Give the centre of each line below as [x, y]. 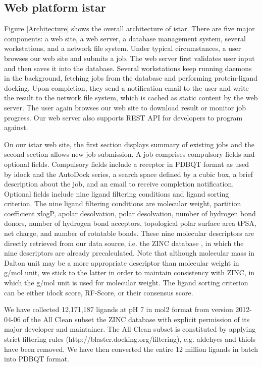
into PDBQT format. [37, 359]
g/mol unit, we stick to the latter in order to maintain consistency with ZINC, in [129, 272]
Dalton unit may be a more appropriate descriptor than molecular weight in [122, 262]
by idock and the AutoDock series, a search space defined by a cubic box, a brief [128, 174]
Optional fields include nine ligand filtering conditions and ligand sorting [117, 193]
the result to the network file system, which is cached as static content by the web [131, 98]
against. [16, 127]
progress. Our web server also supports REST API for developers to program [123, 117]
